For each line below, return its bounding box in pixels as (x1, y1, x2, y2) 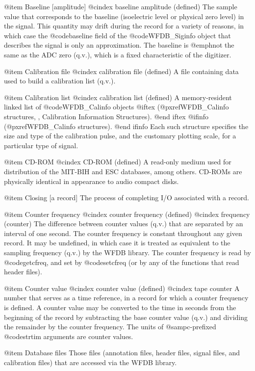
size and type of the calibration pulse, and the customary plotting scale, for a (4, 131, 236, 141)
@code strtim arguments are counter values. (4, 331, 133, 341)
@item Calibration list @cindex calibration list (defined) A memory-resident (4, 92, 232, 102)
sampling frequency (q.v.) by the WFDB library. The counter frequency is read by (4, 247, 251, 258)
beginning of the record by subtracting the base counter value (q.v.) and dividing (4, 312, 248, 322)
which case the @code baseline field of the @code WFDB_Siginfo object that (4, 30, 231, 40)
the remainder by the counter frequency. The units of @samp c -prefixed (4, 321, 216, 332)
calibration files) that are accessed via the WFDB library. (4, 357, 177, 367)
